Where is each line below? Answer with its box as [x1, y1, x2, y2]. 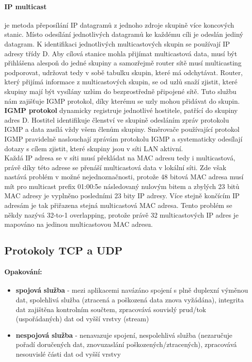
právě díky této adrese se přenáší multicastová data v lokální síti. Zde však [4, 162, 226, 172]
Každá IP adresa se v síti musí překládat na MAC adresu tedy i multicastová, [4, 153, 236, 163]
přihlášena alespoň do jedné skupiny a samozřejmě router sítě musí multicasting [4, 58, 242, 68]
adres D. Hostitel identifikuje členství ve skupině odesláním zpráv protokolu [4, 114, 229, 125]
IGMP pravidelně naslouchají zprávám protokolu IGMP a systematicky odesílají [4, 133, 243, 143]
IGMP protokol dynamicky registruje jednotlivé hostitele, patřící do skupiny [4, 105, 238, 115]
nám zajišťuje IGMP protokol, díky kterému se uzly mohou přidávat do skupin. [4, 95, 240, 106]
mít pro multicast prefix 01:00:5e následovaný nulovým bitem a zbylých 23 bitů [4, 181, 239, 191]
